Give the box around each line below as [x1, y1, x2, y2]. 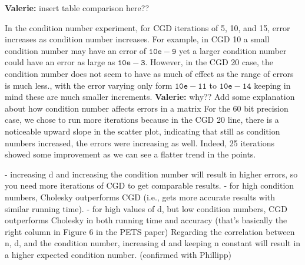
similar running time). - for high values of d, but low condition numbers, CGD [5, 202, 287, 214]
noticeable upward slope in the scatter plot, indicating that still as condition [5, 125, 280, 137]
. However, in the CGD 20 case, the [145, 56, 273, 68]
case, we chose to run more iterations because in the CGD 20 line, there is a [5, 113, 279, 126]
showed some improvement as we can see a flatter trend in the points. [5, 148, 256, 160]
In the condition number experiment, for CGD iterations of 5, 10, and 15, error [5, 21, 290, 33]
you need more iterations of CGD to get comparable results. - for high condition [5, 179, 294, 192]
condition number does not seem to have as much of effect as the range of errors [5, 67, 294, 79]
